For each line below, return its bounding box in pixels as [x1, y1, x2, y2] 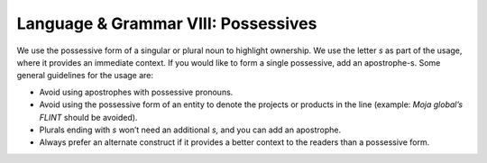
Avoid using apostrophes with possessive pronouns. [39, 86, 234, 97]
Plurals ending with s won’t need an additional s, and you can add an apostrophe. [39, 124, 342, 135]
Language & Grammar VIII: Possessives [16, 14, 317, 33]
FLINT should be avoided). [39, 112, 138, 122]
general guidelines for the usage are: [16, 70, 153, 81]
